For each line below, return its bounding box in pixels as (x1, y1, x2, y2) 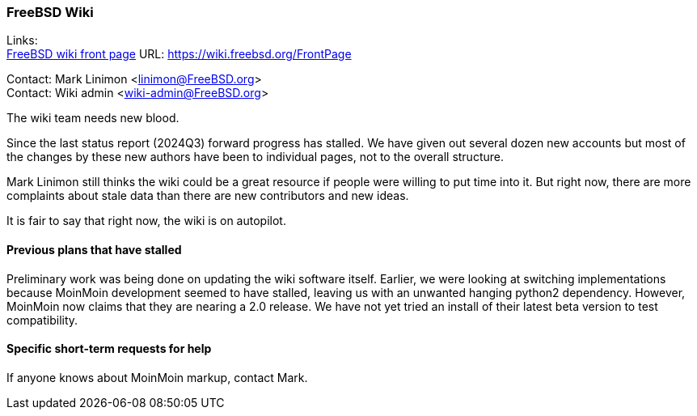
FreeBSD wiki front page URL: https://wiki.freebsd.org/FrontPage (6, 47, 352, 62)
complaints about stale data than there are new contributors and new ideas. (6, 189, 409, 203)
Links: (6, 33, 38, 48)
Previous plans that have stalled (6, 242, 182, 257)
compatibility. (6, 312, 78, 327)
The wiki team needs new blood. (6, 111, 180, 125)
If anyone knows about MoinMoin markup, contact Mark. (6, 370, 308, 384)
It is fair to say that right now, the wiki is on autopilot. (6, 214, 286, 228)
